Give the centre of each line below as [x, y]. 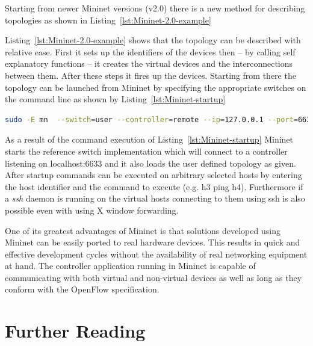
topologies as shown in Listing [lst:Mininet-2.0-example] [108, 20]
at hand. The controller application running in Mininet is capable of [130, 266]
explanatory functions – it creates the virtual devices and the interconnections [149, 63]
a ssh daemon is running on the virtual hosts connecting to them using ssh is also [155, 198]
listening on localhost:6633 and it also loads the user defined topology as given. [150, 163]
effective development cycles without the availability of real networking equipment [156, 254]
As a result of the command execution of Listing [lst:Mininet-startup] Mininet [149, 139]
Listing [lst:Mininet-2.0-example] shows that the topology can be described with [153, 40]
